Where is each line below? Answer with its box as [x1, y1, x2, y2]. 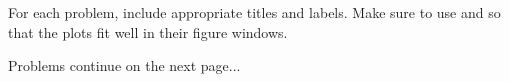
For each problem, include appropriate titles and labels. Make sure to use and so [8, 2, 501, 22]
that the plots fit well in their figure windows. [8, 21, 288, 42]
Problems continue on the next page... [8, 55, 241, 76]
